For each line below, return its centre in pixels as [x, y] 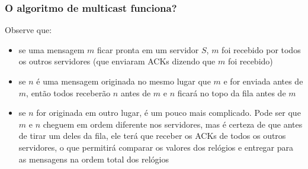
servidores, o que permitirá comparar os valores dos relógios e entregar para [156, 147]
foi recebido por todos [261, 49]
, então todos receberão [68, 92]
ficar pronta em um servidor [148, 49]
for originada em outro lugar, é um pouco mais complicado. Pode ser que [169, 113]
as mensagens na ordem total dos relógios [94, 159]
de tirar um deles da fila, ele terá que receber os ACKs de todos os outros [152, 136]
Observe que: [28, 30]
